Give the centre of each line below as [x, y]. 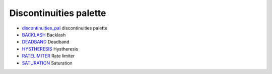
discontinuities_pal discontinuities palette [65, 28]
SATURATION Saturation [47, 63]
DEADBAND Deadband [46, 42]
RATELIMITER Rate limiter [48, 56]
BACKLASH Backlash [44, 34]
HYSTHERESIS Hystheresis [50, 49]
